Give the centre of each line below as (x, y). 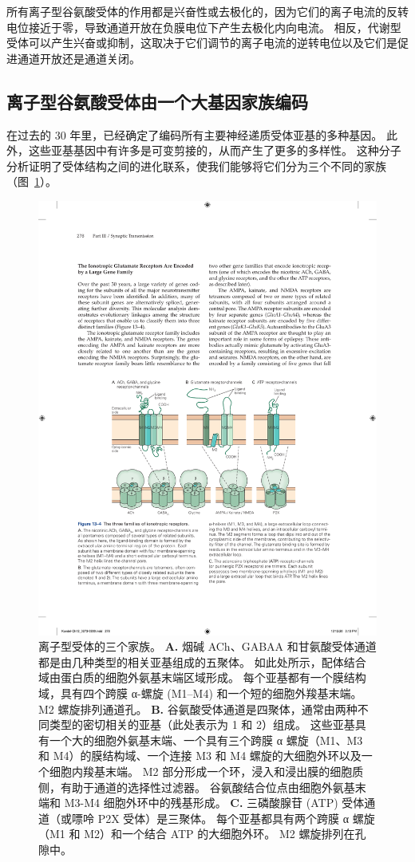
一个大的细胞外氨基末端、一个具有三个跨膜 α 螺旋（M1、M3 (206, 740)
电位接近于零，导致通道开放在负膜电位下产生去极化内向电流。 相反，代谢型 (204, 27)
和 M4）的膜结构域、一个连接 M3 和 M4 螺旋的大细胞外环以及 (200, 756)
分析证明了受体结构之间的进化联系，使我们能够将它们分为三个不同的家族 (196, 165)
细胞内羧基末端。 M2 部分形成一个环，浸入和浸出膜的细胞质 (206, 771)
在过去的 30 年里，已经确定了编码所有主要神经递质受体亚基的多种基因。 (195, 134)
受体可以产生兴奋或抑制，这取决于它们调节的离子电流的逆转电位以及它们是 (202, 43)
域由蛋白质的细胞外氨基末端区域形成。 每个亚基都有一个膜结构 (202, 677)
